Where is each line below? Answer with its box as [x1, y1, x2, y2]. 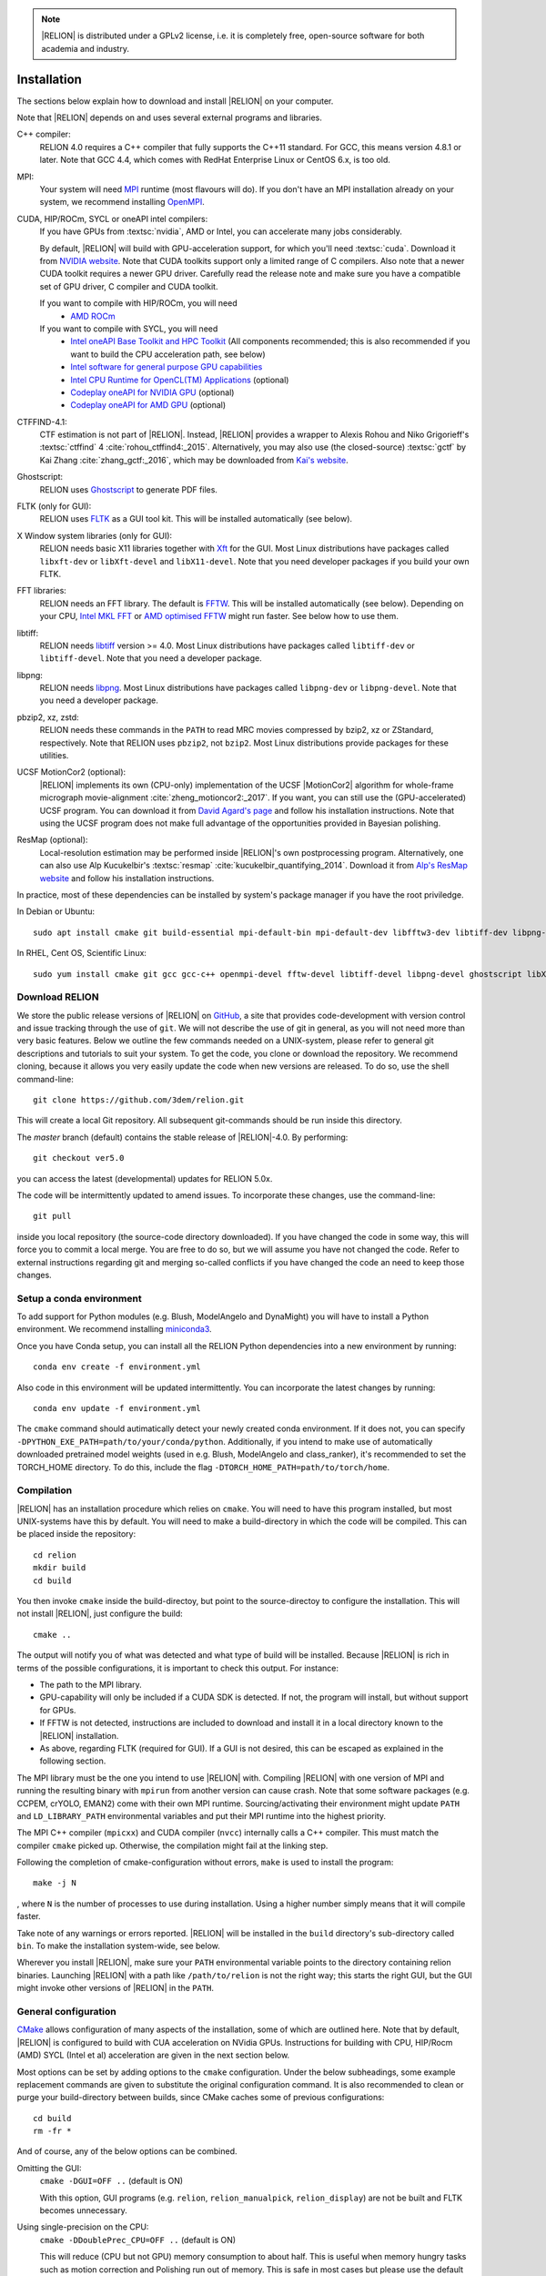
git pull [33, 1211, 72, 1222]
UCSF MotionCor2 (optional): [16, 767, 126, 777]
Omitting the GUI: [16, 2162, 82, 2173]
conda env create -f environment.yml [33, 1362, 202, 1372]
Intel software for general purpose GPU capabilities [70, 361, 263, 372]
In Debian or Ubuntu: [16, 906, 96, 917]
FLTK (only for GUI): [16, 501, 92, 512]
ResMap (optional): [16, 834, 88, 846]
